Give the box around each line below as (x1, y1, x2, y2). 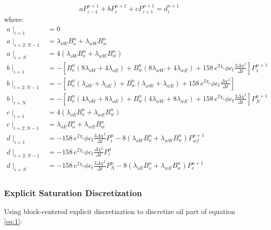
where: (4, 14, 24, 24)
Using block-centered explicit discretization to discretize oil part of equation (4, 206, 235, 217)
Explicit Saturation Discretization (4, 187, 142, 199)
